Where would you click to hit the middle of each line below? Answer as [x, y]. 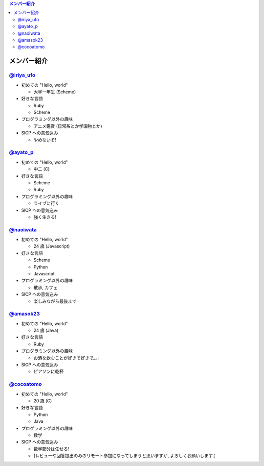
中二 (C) [42, 169]
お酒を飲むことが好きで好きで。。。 [68, 358]
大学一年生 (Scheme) [55, 92]
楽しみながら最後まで [55, 301]
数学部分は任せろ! [51, 449]
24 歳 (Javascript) [52, 246]
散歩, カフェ [45, 287]
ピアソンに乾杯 [48, 371]
